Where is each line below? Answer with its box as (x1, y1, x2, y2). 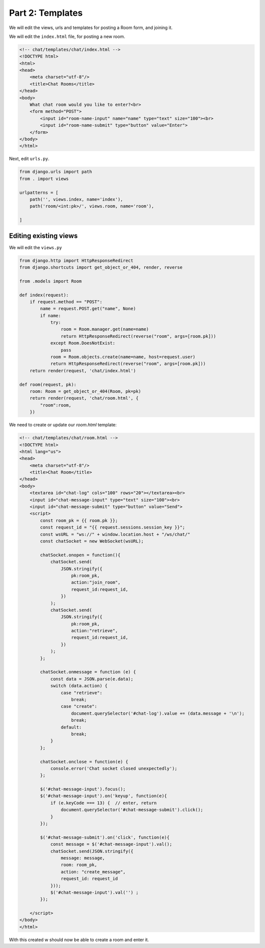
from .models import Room (19, 278, 82, 284)
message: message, (60, 855, 105, 861)
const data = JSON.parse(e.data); (50, 676, 133, 682)
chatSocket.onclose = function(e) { (40, 758, 129, 764)
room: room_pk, (60, 862, 98, 868)
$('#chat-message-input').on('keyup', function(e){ (40, 793, 167, 799)
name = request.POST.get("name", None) (40, 306, 136, 312)
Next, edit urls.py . (9, 156, 50, 162)
